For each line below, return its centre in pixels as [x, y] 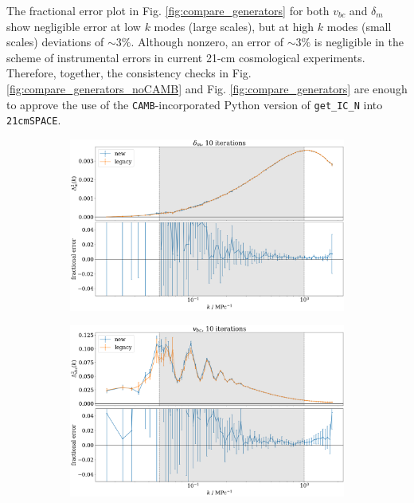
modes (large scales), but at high [234, 26]
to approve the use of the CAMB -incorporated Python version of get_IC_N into [195, 104]
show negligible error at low [74, 26]
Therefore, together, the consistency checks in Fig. [129, 73]
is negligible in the [359, 42]
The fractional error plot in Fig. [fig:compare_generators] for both [168, 10]
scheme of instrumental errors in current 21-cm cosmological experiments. [186, 57]
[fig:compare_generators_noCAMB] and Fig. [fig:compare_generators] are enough [207, 88]
